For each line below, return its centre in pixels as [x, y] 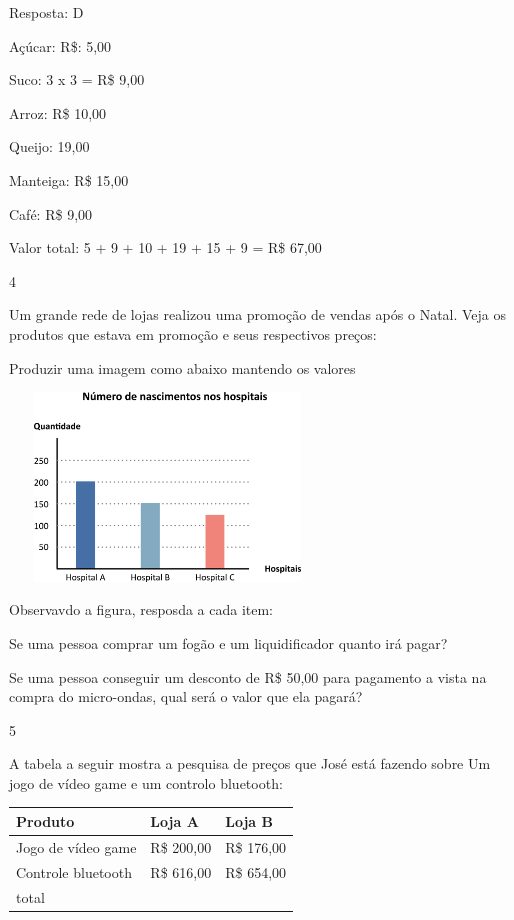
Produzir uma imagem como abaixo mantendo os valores [182, 367]
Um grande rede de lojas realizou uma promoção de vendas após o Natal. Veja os [258, 314]
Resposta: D [46, 12]
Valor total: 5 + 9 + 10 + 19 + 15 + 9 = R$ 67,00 [165, 247]
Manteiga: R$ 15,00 [69, 179]
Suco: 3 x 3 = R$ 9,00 [77, 79]
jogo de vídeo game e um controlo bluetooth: [146, 782]
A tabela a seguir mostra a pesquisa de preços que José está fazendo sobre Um [250, 763]
